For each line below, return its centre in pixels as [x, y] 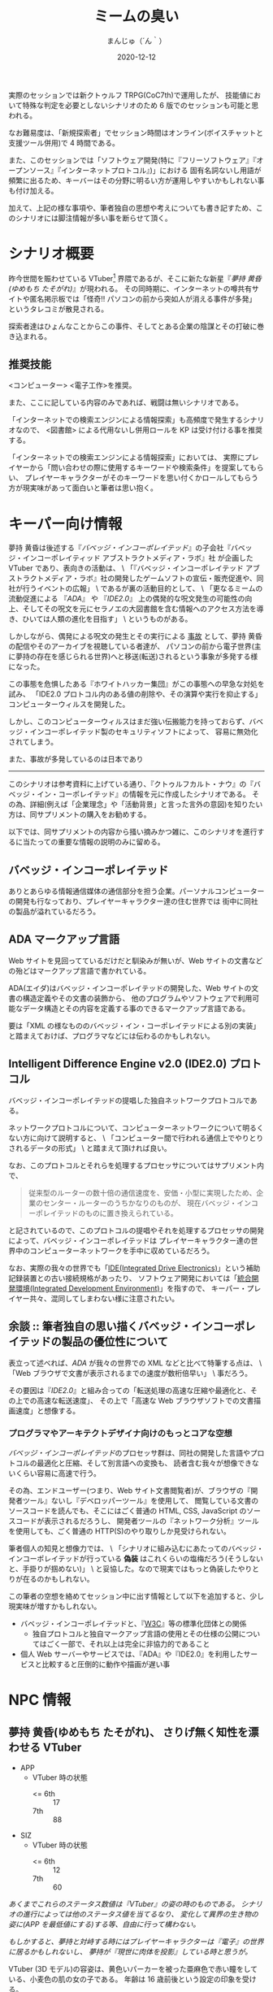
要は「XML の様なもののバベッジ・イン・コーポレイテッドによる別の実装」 [134, 1026]
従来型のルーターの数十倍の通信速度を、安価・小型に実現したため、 [142, 1192]
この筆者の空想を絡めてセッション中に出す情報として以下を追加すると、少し [136, 1596]
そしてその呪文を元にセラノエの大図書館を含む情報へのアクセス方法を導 [143, 609]
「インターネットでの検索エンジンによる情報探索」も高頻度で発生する [126, 420]
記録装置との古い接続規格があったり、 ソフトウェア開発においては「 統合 [130, 1278]
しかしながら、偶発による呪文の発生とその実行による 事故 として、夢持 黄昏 [135, 636]
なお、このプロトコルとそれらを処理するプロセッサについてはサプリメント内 [136, 1165]
